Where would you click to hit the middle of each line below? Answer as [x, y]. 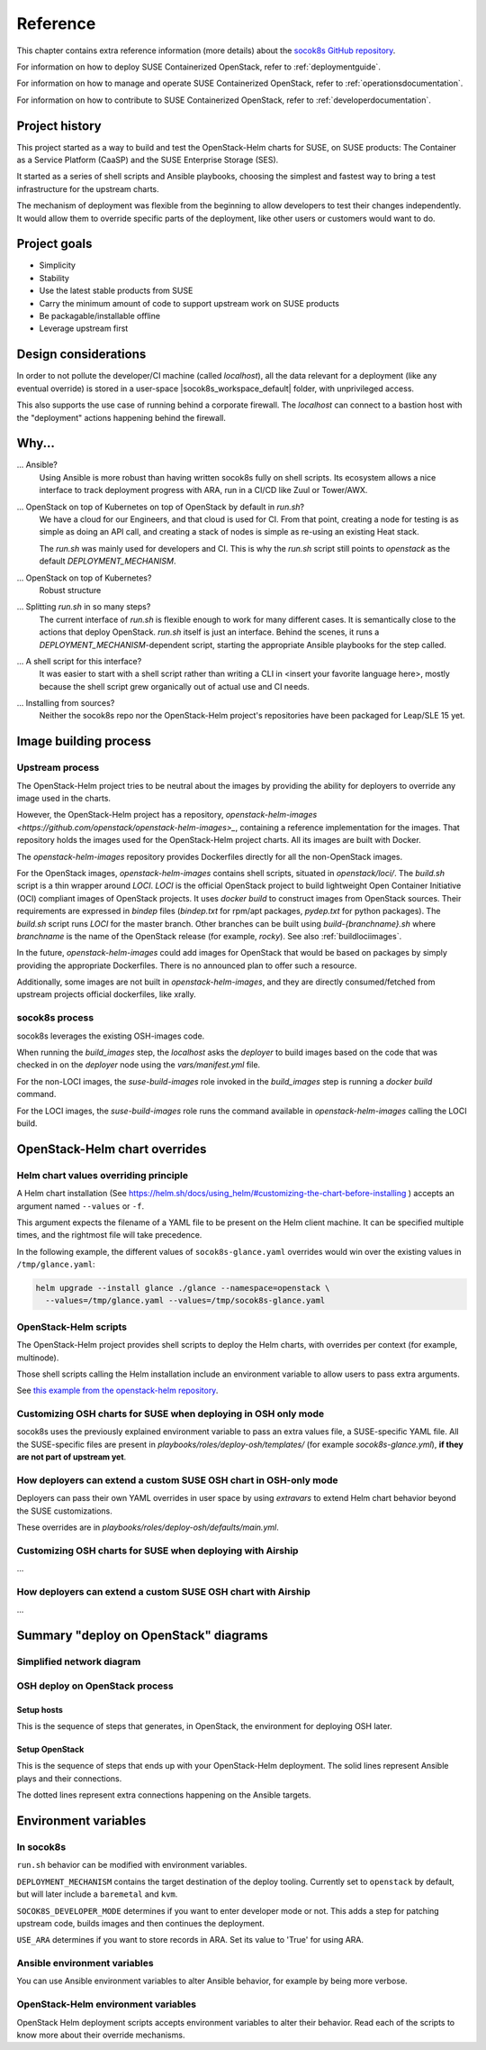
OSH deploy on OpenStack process [95, 1686]
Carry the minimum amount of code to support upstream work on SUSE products [189, 303]
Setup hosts [40, 1709]
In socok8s [41, 1846]
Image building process [84, 741]
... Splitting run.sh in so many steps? [84, 607]
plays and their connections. [69, 1778]
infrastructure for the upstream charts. [88, 188]
